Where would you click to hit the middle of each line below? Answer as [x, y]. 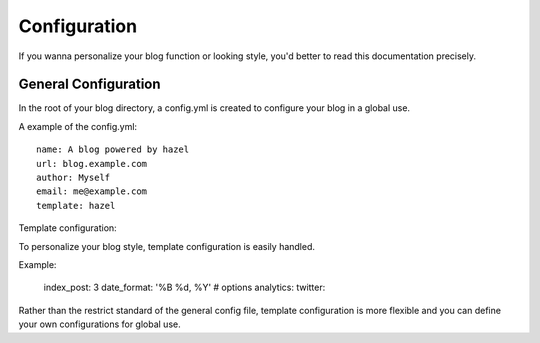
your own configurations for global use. [99, 324]
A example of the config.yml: [78, 126]
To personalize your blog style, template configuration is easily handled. [166, 246]
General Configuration [89, 84]
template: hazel [76, 205]
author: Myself [73, 178]
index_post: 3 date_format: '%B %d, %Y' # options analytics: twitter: [184, 287]
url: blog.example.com [92, 163]
